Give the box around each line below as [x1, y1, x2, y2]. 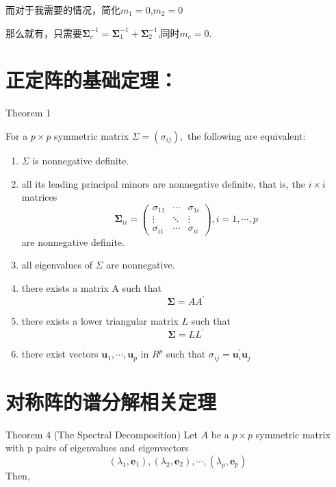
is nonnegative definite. [32, 153, 129, 167]
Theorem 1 [5, 105, 51, 120]
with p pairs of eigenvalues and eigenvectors [5, 440, 189, 455]
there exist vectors [21, 347, 99, 361]
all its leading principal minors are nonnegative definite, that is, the [21, 176, 305, 190]
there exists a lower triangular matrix [21, 314, 179, 328]
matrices [21, 190, 57, 204]
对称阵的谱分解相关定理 [5, 387, 217, 415]
